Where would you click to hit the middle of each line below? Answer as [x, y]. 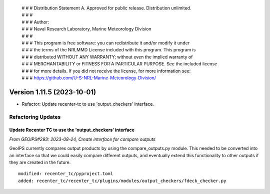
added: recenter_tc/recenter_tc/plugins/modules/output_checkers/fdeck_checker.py [122, 181]
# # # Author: [35, 22]
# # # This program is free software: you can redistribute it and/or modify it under [106, 43]
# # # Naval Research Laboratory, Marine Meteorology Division [87, 29]
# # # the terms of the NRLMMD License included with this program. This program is [109, 50]
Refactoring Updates [35, 117]
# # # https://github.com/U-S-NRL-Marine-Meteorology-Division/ [89, 78]
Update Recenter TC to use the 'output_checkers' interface [72, 130]
